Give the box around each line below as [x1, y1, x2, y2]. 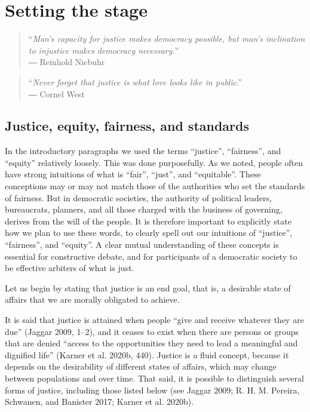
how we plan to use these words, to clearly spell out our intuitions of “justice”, [5, 226, 293, 239]
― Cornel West [28, 87, 85, 100]
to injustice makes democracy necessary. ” [28, 44, 179, 56]
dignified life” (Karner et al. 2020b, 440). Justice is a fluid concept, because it [5, 348, 289, 361]
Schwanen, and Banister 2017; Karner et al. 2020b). [5, 395, 194, 408]
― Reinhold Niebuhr [28, 56, 105, 68]
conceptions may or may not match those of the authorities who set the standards [5, 180, 305, 192]
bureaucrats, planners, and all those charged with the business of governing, [5, 203, 283, 216]
